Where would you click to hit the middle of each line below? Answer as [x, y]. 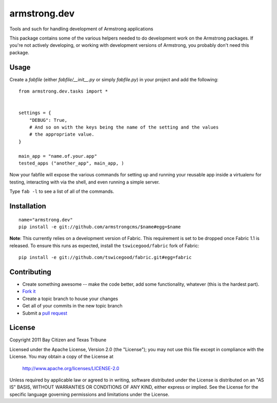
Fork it [29, 291]
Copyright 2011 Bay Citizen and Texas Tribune [58, 340]
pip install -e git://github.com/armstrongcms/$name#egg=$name [100, 227]
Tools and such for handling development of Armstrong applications [81, 29]
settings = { [35, 113]
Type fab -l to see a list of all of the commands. [62, 191]
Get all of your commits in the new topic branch [72, 306]
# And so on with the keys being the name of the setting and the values [124, 127]
